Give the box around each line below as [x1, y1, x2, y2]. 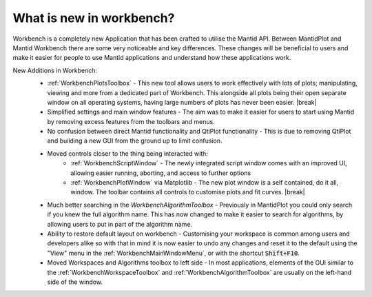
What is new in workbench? [12, 10, 175, 25]
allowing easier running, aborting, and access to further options [70, 169, 251, 177]
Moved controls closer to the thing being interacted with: [47, 149, 208, 158]
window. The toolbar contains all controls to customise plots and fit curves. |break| [70, 188, 306, 196]
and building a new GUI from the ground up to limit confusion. [47, 136, 223, 145]
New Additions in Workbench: [12, 66, 98, 74]
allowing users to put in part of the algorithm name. [47, 220, 193, 228]
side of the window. [47, 278, 103, 286]
